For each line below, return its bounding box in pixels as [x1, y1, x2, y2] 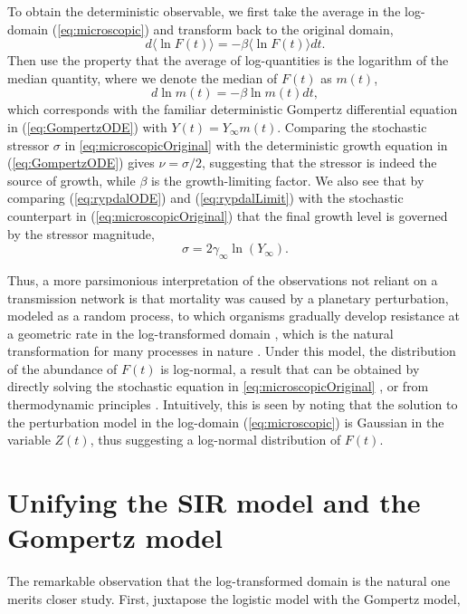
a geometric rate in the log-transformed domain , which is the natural [7, 323, 394, 342]
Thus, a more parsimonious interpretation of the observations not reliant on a [7, 270, 438, 289]
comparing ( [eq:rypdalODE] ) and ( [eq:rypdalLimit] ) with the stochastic [7, 188, 404, 207]
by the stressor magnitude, [7, 224, 155, 243]
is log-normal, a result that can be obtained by [160, 359, 420, 378]
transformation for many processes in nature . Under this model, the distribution [7, 341, 456, 360]
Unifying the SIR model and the [7, 484, 421, 521]
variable [7, 430, 51, 449]
